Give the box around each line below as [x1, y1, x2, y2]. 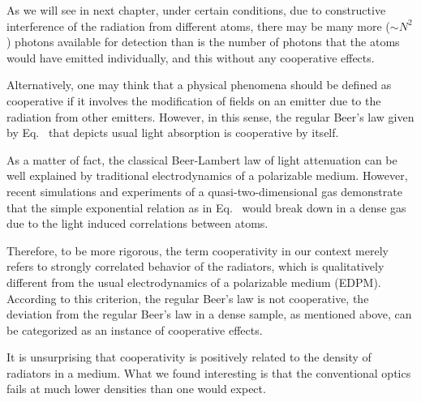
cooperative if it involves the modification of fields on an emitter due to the [6, 92, 381, 109]
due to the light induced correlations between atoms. [6, 215, 268, 232]
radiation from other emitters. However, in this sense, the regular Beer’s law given [6, 108, 415, 125]
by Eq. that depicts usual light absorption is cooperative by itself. [6, 124, 339, 141]
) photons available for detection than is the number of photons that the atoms [6, 33, 400, 50]
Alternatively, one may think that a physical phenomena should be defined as [6, 76, 392, 93]
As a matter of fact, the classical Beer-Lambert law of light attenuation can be [6, 151, 397, 168]
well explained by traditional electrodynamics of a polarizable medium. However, [6, 167, 408, 184]
